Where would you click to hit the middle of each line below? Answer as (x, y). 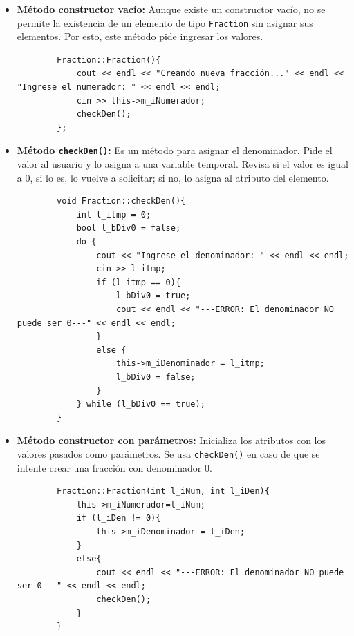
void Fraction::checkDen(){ (121, 201)
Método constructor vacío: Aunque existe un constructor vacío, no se (171, 9)
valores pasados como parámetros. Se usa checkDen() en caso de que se (168, 453)
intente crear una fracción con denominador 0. (114, 467)
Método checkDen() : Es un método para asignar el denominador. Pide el (175, 150)
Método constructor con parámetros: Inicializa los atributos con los (171, 440)
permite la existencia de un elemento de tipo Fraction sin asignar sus (165, 22)
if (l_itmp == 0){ (139, 282)
